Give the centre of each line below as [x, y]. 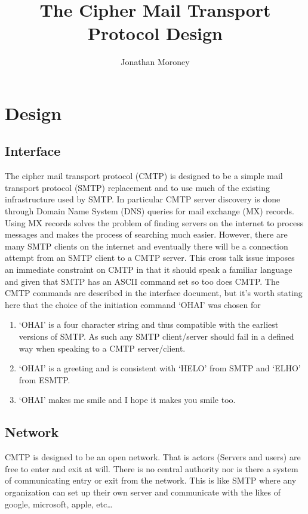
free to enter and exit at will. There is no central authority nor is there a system [152, 468]
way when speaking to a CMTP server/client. [102, 348]
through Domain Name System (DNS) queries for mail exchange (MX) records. [150, 211]
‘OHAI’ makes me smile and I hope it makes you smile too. [127, 400]
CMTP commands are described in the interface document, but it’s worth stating [154, 293]
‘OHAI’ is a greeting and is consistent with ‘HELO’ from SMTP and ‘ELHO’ [160, 368]
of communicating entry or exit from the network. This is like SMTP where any [151, 480]
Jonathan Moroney [155, 62]
